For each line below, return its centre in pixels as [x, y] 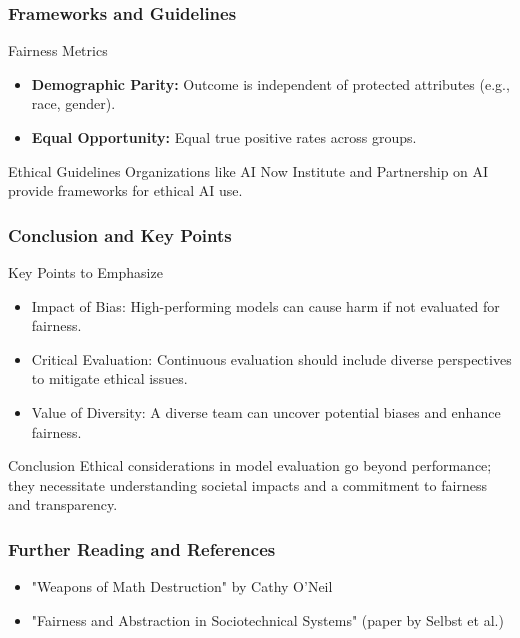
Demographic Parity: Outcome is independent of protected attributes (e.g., [270, 83]
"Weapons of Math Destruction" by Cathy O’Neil [182, 586]
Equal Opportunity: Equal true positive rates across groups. [224, 137]
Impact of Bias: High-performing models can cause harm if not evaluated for [265, 305]
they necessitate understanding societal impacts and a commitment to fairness [247, 484]
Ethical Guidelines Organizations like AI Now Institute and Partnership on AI [248, 170]
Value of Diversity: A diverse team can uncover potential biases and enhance [266, 411]
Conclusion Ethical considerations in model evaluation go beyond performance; [250, 465]
